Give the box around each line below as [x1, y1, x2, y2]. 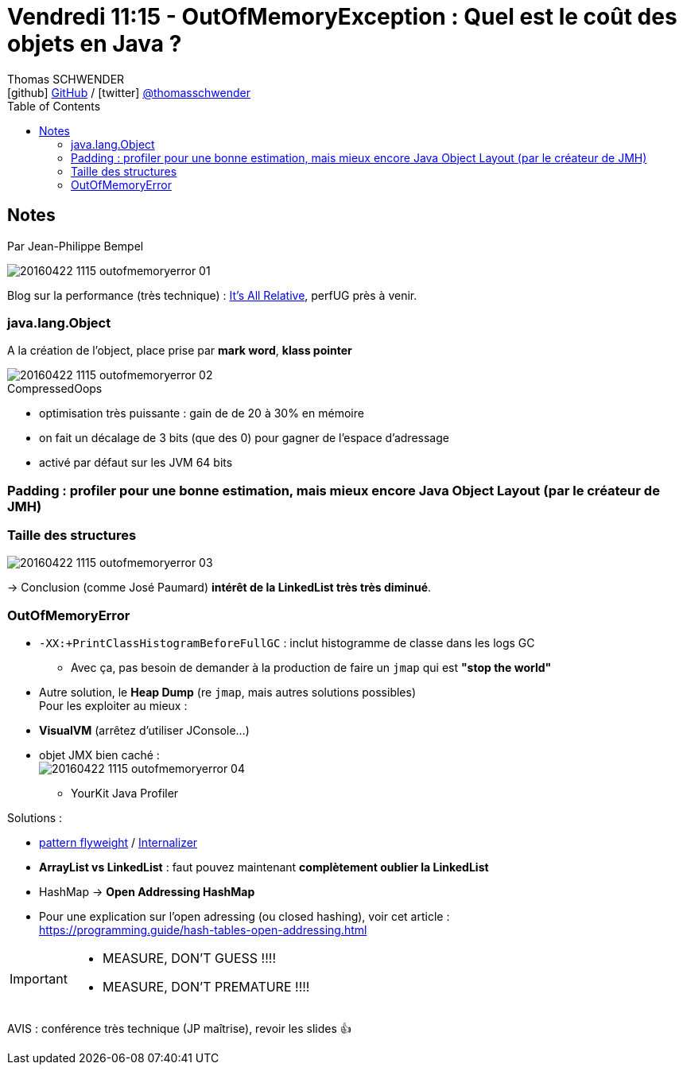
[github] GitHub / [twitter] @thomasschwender [7, 85, 250, 99]
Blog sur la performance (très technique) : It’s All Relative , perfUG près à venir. [7, 288, 417, 302]
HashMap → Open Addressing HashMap [39, 885, 255, 899]
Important [10, 971, 68, 988]
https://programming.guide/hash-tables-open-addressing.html [39, 923, 367, 937]
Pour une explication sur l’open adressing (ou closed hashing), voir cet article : [39, 910, 450, 924]
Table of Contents [7, 99, 101, 113]
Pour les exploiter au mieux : [39, 699, 188, 713]
